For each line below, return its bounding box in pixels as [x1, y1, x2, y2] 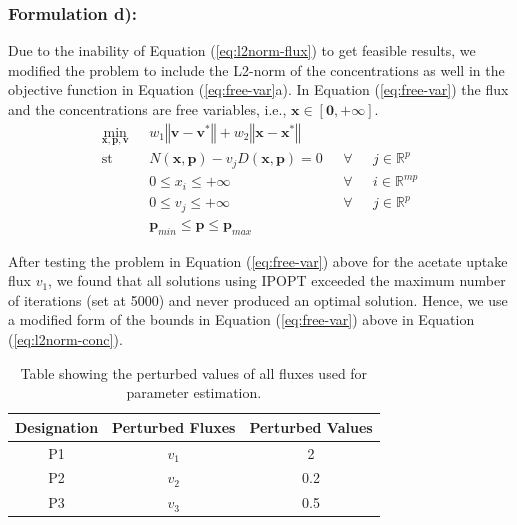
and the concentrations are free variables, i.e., [8, 99, 287, 119]
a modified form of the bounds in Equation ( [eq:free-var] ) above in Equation [8, 309, 475, 330]
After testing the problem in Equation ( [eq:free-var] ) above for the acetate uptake [8, 250, 508, 271]
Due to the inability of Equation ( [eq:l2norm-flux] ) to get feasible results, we [8, 40, 476, 61]
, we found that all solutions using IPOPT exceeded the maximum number [48, 270, 506, 291]
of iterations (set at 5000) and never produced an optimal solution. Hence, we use [8, 289, 508, 310]
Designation [15, 416, 99, 437]
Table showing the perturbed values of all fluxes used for [20, 362, 368, 383]
